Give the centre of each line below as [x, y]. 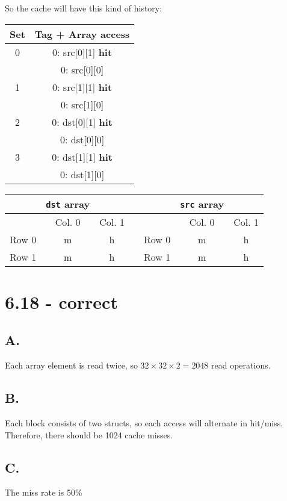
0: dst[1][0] [82, 174]
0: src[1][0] [82, 104]
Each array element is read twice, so [71, 365]
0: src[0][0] [82, 69]
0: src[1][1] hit [82, 87]
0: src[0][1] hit [82, 52]
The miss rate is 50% [44, 492]
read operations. [241, 365]
